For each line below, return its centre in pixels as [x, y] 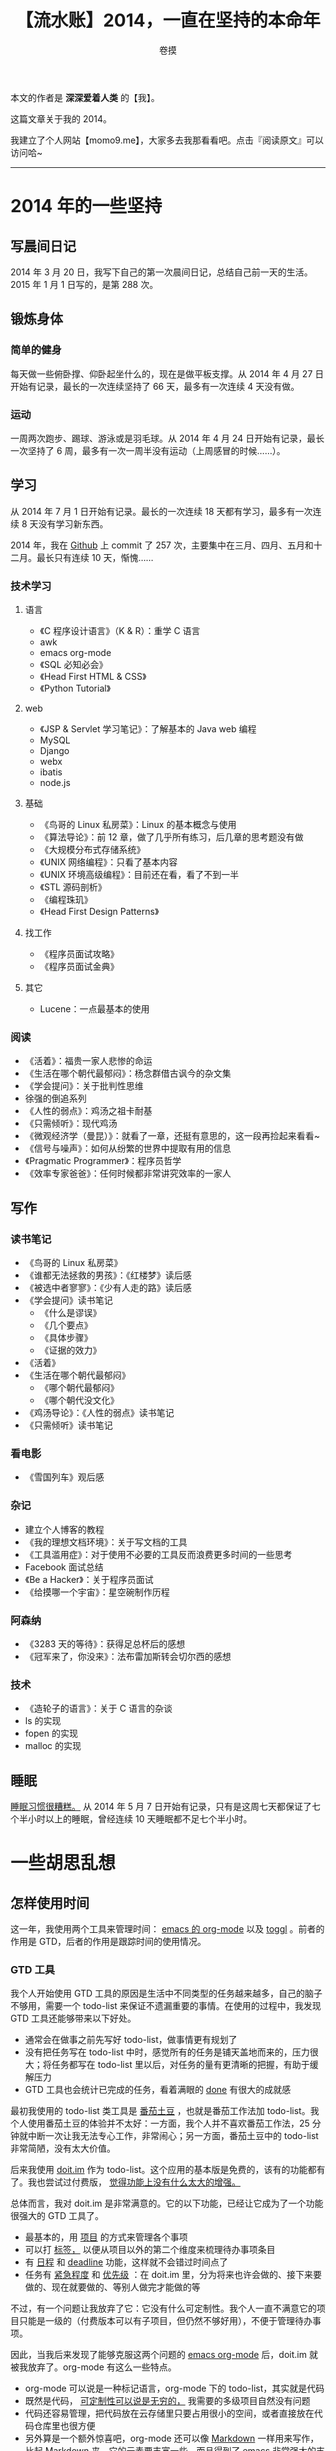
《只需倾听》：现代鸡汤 [71, 1123]
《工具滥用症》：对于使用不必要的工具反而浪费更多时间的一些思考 [158, 1554]
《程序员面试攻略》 [79, 954]
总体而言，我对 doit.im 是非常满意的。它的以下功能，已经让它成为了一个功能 [167, 2203]
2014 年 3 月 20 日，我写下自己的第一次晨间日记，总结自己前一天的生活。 [161, 272]
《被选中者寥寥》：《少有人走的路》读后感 [108, 1288]
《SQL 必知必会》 [73, 665]
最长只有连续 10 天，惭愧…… [95, 557]
